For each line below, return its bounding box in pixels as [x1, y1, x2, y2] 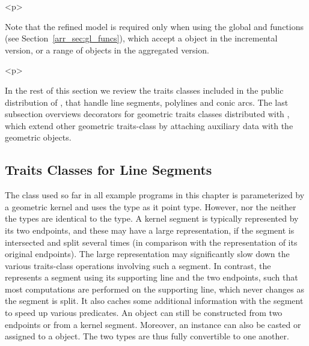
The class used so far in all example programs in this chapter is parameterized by [5, 189, 305, 201]
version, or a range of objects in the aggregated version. [5, 43, 209, 56]
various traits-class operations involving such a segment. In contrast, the [5, 259, 271, 272]
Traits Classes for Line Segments [5, 160, 212, 179]
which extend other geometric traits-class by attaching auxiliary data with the [5, 119, 293, 132]
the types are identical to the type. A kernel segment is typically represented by [5, 212, 299, 225]
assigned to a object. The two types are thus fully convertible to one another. [5, 330, 289, 342]
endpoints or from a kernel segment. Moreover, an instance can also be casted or [5, 318, 301, 330]
